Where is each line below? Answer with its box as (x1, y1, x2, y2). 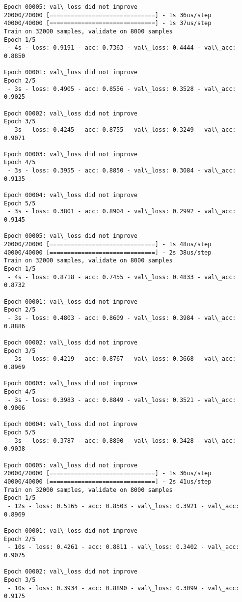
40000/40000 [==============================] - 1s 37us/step (4, 20, 212, 27)
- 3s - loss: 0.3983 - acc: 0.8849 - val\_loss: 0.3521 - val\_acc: (7, 396, 236, 403)
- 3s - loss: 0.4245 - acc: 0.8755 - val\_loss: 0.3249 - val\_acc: (7, 126, 236, 133)
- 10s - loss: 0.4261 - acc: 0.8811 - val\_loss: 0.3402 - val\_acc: (7, 544, 240, 551)
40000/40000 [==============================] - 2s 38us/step (4, 249, 212, 256)
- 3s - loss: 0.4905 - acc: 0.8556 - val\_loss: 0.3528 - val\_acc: (7, 85, 236, 92)
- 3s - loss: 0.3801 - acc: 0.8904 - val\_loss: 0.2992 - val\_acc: (7, 208, 236, 215)
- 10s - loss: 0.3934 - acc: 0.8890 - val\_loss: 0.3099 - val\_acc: (7, 584, 240, 592)
